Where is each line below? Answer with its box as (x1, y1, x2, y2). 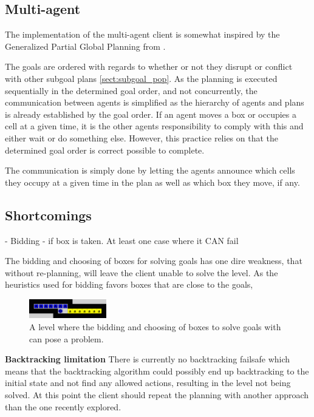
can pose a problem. (29, 332, 104, 345)
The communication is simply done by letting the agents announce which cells (5, 164, 295, 177)
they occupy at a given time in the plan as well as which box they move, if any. (5, 175, 300, 188)
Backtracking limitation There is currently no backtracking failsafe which (5, 353, 290, 365)
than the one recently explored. (5, 400, 121, 413)
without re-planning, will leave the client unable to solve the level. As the (5, 266, 278, 279)
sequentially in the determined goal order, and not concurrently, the (5, 84, 258, 97)
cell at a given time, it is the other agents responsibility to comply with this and (5, 120, 304, 132)
